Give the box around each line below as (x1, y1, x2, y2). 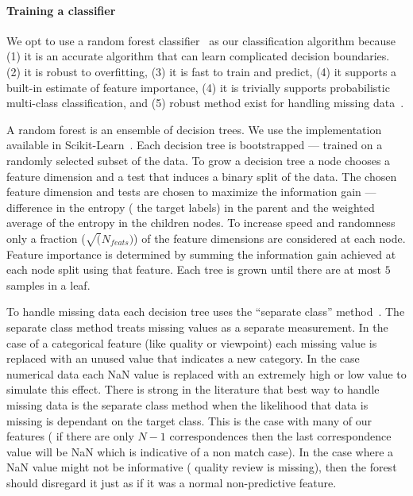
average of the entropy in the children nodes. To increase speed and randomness (6, 214, 396, 231)
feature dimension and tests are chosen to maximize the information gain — (6, 183, 376, 200)
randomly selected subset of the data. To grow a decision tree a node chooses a (6, 152, 391, 168)
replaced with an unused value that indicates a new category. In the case (6, 350, 360, 367)
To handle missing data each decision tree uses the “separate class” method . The (6, 303, 405, 320)
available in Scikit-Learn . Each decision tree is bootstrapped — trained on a (6, 136, 383, 153)
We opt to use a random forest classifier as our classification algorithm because (6, 32, 396, 48)
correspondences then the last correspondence (169, 428, 392, 444)
